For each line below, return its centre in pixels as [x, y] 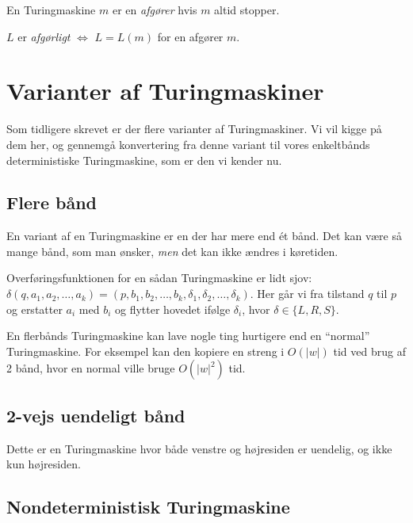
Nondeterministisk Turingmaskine [148, 507]
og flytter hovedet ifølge [173, 309]
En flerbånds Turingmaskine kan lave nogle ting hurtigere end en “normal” [188, 336]
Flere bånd [52, 202]
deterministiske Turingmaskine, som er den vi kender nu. [144, 160]
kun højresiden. [44, 464]
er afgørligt [44, 36]
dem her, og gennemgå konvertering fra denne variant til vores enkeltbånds [188, 144]
